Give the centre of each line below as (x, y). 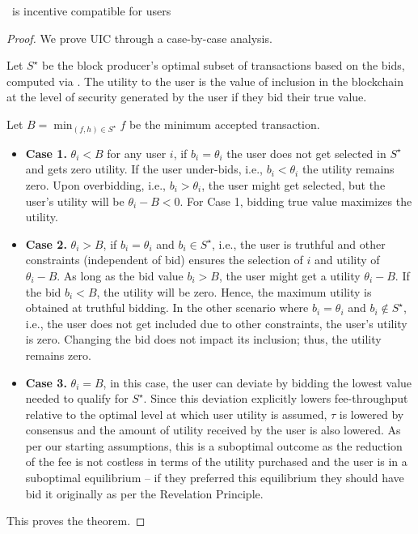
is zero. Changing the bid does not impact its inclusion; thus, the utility (203, 339)
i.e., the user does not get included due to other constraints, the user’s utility (216, 323)
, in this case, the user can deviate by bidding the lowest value (258, 382)
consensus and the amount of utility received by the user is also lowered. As (213, 430)
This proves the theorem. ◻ (76, 521)
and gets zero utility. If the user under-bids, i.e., (144, 169)
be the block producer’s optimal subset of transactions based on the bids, (224, 65)
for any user (137, 153)
